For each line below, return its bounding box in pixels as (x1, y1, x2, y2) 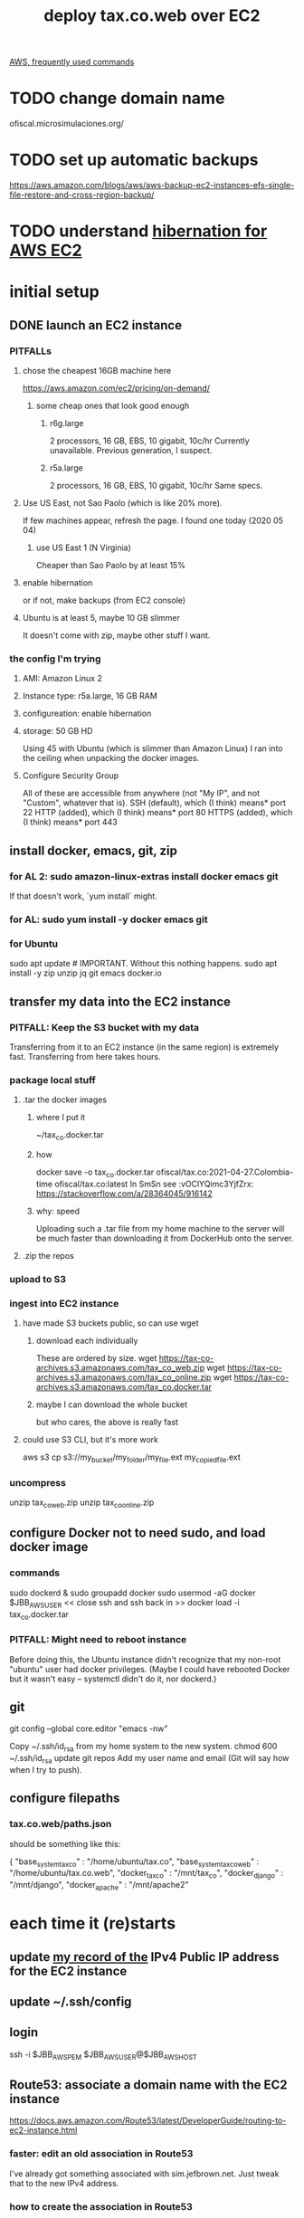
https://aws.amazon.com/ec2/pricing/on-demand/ (22, 383, 211, 394)
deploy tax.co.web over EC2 (43, 5, 261, 26)
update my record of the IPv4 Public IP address (9, 1949, 280, 1965)
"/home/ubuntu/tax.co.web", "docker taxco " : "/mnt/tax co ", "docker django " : (9, 1868, 283, 1880)
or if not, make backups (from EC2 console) (22, 595, 186, 606)
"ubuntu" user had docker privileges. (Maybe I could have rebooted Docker (9, 1663, 290, 1674)
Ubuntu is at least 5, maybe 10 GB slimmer (22, 613, 181, 624)
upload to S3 (9, 1272, 66, 1285)
